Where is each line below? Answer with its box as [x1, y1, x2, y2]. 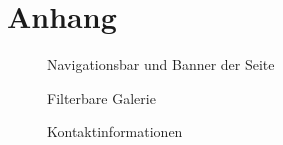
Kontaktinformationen [47, 121, 183, 142]
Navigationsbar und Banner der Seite [47, 54, 275, 75]
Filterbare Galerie [47, 87, 156, 108]
